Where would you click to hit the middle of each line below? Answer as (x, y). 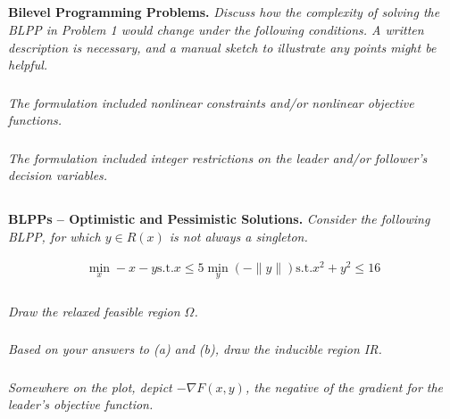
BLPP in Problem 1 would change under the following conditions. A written (216, 29)
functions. (35, 120)
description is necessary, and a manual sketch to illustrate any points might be (222, 47)
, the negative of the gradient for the (344, 386)
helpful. (28, 65)
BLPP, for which (54, 236)
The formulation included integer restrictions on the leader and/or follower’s (218, 157)
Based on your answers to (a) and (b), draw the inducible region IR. (195, 349)
